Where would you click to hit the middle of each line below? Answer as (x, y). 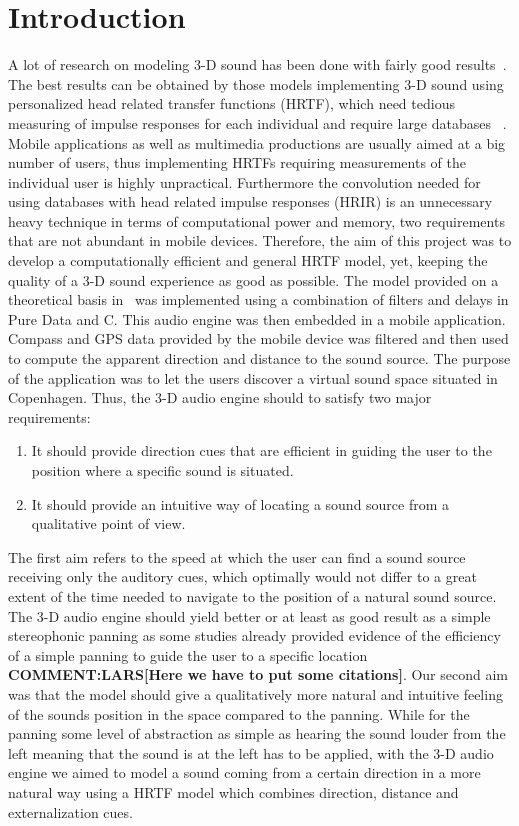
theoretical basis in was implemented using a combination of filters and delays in (258, 299)
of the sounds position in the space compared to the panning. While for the (239, 713)
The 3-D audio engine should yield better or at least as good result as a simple (249, 615)
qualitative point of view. (108, 523)
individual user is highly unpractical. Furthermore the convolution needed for (244, 181)
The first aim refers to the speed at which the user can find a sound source (237, 556)
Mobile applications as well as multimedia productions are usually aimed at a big (257, 142)
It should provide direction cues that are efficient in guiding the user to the (261, 450)
